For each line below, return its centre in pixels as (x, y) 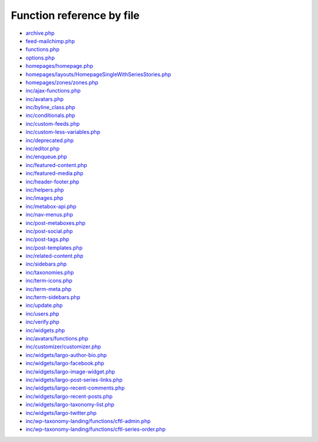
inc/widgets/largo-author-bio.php (66, 355)
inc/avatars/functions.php (57, 338)
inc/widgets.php (45, 330)
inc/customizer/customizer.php (63, 347)
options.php (40, 58)
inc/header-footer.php (52, 181)
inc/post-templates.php (54, 247)
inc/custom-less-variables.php (63, 132)
